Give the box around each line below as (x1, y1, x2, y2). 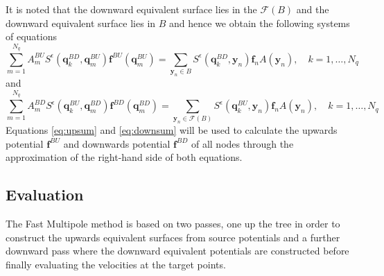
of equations (6, 29, 57, 44)
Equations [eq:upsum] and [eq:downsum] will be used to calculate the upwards (6, 123, 338, 137)
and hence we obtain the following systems (169, 15, 350, 30)
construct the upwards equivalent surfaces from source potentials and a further (6, 230, 340, 244)
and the (296, 2, 329, 16)
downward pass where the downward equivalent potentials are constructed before (6, 243, 349, 258)
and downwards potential (63, 136, 171, 150)
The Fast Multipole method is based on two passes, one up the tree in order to (6, 216, 340, 231)
